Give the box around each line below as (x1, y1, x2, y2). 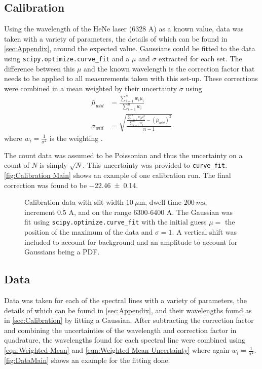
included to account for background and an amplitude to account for (24, 236, 238, 247)
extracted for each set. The (159, 53, 242, 63)
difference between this (4, 63, 75, 73)
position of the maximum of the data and (24, 227, 153, 237)
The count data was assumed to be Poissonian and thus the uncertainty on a (4, 150, 243, 160)
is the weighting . (49, 132, 103, 143)
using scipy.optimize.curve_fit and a (4, 53, 130, 63)
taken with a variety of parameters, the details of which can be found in (4, 33, 228, 44)
